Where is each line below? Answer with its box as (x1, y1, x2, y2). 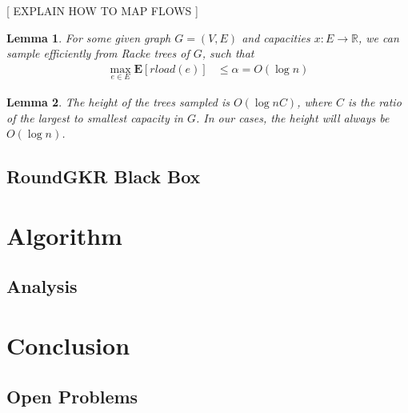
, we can (358, 29, 399, 46)
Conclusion (6, 328, 130, 361)
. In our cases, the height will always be (196, 109, 390, 126)
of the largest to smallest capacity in (6, 109, 183, 126)
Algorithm (6, 219, 122, 251)
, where (297, 94, 333, 110)
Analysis (6, 274, 78, 299)
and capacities (242, 29, 310, 46)
